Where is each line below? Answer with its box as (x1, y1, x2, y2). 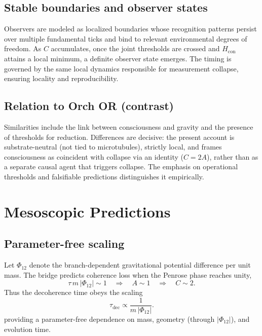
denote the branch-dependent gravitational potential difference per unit (29, 259, 251, 270)
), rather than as (207, 151, 258, 162)
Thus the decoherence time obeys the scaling (4, 287, 143, 297)
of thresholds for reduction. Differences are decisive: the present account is (4, 131, 235, 142)
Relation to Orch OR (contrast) (4, 98, 174, 114)
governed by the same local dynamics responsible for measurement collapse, (4, 63, 239, 73)
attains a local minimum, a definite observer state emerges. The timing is (4, 53, 232, 63)
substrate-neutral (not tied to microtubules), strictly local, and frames (4, 141, 222, 152)
